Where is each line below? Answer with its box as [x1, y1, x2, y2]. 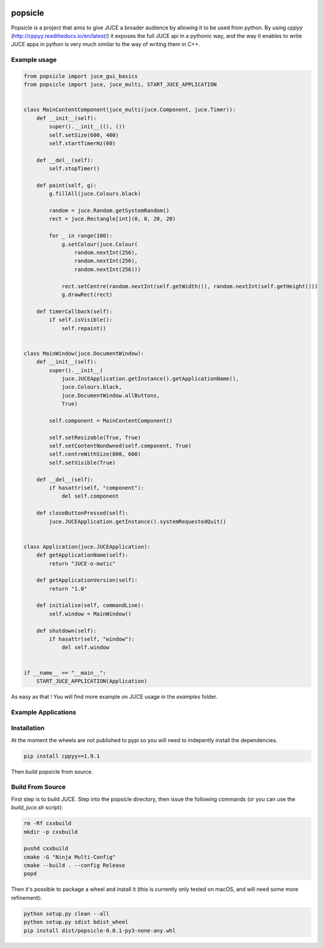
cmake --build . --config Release [23, 862, 125, 869]
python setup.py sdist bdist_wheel [23, 919, 128, 926]
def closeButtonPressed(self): [36, 510, 128, 516]
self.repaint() [61, 325, 106, 331]
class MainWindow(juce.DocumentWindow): [23, 350, 144, 357]
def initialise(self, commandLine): [36, 602, 144, 609]
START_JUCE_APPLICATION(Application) [36, 677, 148, 684]
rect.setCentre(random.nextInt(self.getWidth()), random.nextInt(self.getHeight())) [61, 283, 318, 289]
